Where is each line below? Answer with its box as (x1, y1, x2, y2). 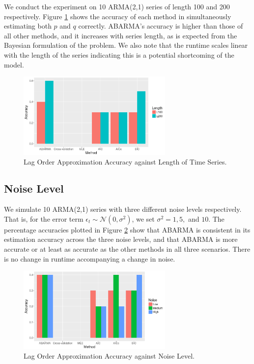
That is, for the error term (4, 213, 84, 224)
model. (4, 59, 24, 69)
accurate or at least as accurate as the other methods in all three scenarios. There (4, 244, 251, 254)
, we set (132, 213, 155, 224)
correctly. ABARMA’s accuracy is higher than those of (78, 21, 243, 31)
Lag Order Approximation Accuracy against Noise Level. (24, 351, 195, 361)
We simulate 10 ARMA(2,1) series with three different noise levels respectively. (4, 204, 242, 214)
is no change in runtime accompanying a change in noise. (4, 253, 175, 264)
